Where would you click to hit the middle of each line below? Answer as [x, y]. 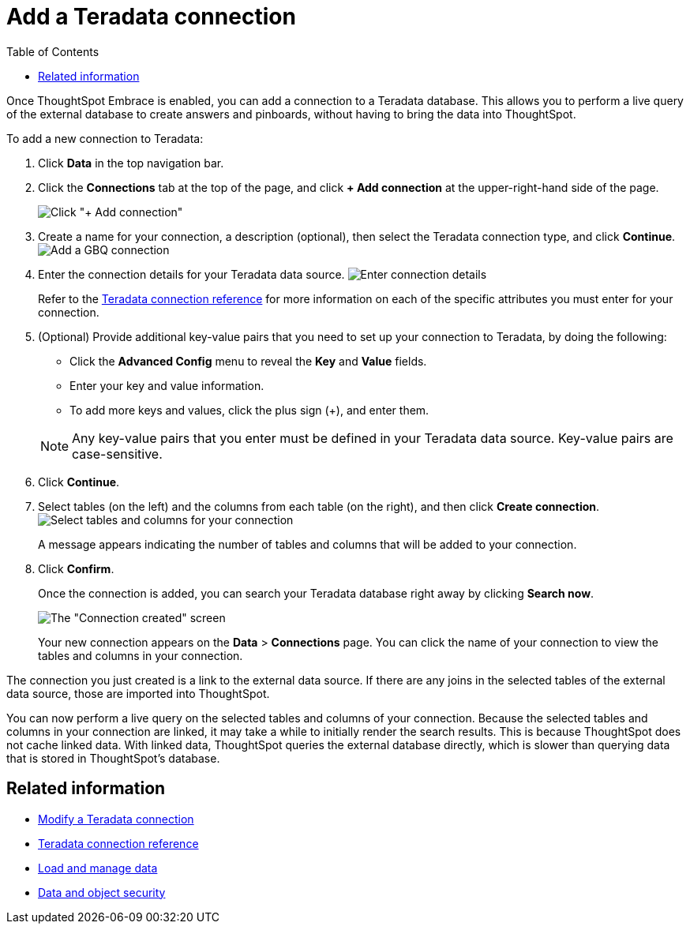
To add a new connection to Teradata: [105, 138]
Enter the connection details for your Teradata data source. [191, 274]
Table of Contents [53, 51]
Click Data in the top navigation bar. [131, 163]
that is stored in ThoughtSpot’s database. [113, 758]
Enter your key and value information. [167, 385]
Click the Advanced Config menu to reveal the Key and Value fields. [248, 361]
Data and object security [102, 892]
